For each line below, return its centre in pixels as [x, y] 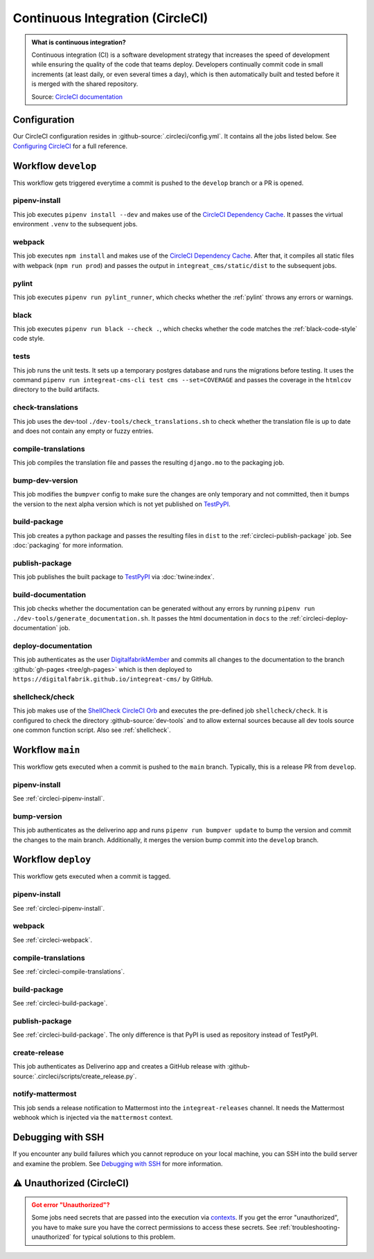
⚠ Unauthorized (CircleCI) [71, 1183]
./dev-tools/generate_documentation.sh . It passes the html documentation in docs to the [150, 618]
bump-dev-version [45, 480]
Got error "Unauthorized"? [71, 1204]
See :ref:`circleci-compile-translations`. [69, 971]
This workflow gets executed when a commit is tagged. [92, 877]
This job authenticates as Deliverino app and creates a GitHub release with [119, 1066]
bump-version [37, 816]
